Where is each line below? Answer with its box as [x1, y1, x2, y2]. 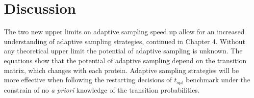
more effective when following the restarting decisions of [4, 74, 172, 85]
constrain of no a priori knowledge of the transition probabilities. [4, 84, 200, 95]
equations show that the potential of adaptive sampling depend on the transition [4, 55, 247, 65]
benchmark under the [185, 74, 251, 85]
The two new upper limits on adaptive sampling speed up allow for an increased [4, 26, 245, 37]
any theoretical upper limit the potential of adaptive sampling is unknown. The [4, 46, 243, 56]
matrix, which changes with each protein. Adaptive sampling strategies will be [4, 65, 239, 75]
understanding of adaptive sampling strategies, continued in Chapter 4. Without [4, 36, 246, 46]
